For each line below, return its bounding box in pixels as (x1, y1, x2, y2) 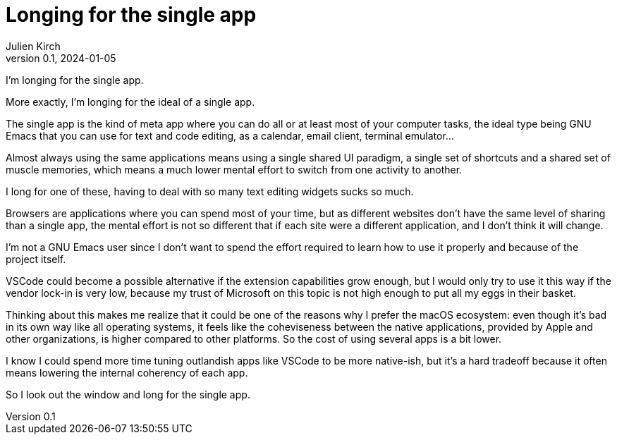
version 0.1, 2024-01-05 (6, 51, 116, 64)
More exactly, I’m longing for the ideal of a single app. (6, 95, 255, 108)
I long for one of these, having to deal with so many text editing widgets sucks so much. (6, 185, 414, 197)
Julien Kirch (6, 39, 61, 52)
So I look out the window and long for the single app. (6, 388, 250, 401)
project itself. (6, 252, 66, 265)
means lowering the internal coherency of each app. (6, 366, 248, 379)
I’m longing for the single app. (6, 73, 144, 86)
